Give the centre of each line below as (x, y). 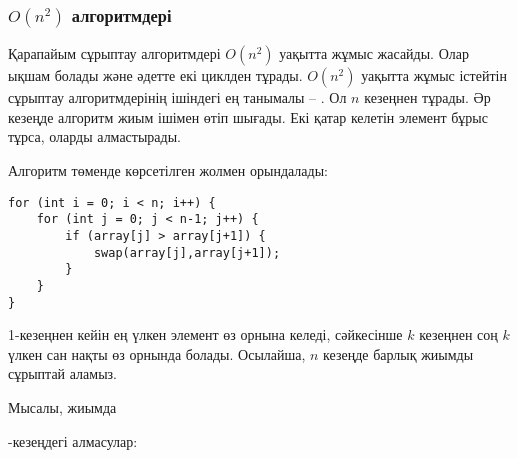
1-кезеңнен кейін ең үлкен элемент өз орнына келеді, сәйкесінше (205, 334)
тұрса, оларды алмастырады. (94, 136)
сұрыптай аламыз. (62, 373)
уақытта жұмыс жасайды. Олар (374, 53)
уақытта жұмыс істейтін (434, 75)
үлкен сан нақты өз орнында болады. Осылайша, (157, 353)
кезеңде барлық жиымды (398, 353)
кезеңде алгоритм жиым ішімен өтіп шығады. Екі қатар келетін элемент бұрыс (248, 116)
